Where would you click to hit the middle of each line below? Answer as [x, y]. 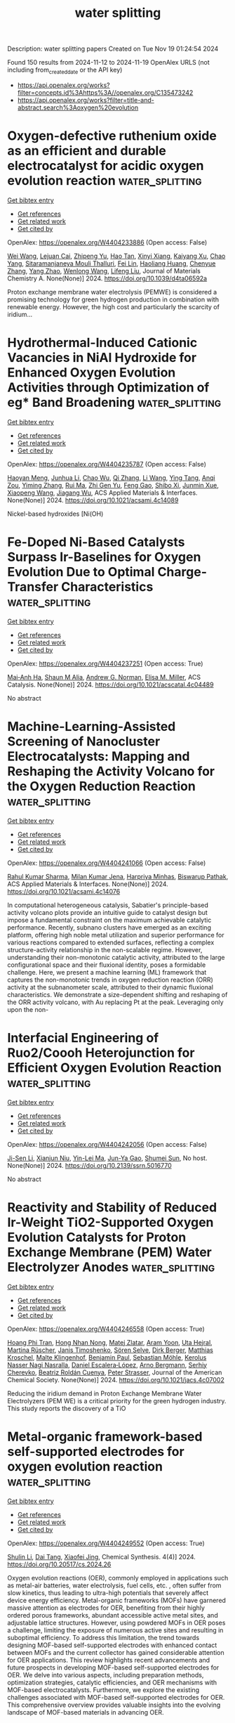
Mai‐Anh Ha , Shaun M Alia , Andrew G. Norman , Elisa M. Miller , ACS [104, 677]
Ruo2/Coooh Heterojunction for [101, 1053]
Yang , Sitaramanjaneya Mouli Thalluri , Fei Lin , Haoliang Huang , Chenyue [112, 263]
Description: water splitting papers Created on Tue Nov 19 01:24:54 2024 [113, 49]
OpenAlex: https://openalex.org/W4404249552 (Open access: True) [106, 1543]
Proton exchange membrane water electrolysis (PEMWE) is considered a [112, 292]
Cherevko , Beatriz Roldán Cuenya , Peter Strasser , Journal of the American [115, 1372]
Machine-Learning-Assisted [92, 726]
